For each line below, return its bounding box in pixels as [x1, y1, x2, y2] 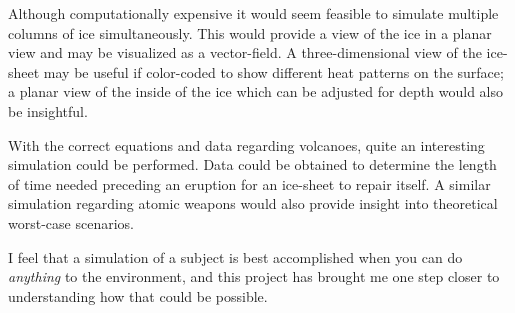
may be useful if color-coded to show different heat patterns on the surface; [43, 61, 504, 82]
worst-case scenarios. [8, 212, 134, 233]
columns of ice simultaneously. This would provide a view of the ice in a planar [8, 22, 492, 43]
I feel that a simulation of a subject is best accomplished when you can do [8, 246, 463, 267]
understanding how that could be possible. [8, 285, 268, 306]
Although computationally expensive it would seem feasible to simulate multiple [8, 3, 499, 23]
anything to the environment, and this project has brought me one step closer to [8, 266, 500, 287]
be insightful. [8, 100, 88, 121]
